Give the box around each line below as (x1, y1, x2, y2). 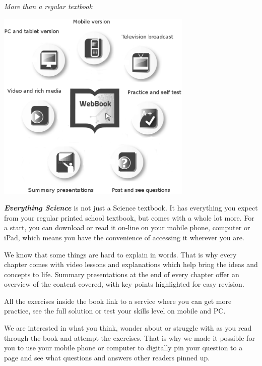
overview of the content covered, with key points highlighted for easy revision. (4, 279, 244, 289)
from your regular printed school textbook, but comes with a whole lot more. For (4, 212, 254, 223)
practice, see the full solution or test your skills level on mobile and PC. (4, 305, 226, 316)
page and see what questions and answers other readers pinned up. (4, 352, 210, 362)
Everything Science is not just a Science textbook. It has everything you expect (4, 202, 258, 213)
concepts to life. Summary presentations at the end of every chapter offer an (4, 269, 239, 279)
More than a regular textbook (4, 1, 92, 11)
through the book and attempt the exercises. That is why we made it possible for (4, 332, 255, 343)
